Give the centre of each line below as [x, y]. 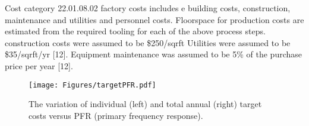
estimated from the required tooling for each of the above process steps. [135, 31]
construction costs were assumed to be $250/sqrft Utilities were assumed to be [148, 42]
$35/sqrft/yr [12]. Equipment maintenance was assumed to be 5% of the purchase [154, 54]
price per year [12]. [39, 65]
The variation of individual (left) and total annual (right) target [145, 104]
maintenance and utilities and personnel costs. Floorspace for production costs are [154, 19]
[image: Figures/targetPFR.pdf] [92, 85]
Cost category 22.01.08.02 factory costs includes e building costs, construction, [148, 8]
